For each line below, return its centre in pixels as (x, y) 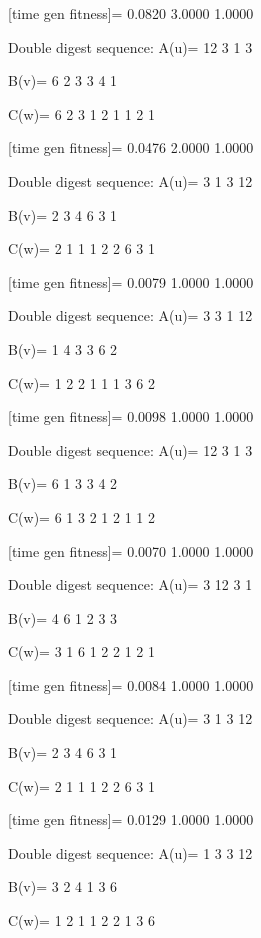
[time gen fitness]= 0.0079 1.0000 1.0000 (131, 281)
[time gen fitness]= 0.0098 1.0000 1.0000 (131, 416)
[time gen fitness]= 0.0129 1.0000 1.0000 (131, 819)
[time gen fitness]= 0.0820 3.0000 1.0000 (131, 13)
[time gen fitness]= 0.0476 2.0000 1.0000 (131, 147)
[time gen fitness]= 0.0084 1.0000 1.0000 (131, 684)
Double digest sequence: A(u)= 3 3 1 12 (130, 315)
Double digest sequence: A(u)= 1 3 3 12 (130, 852)
